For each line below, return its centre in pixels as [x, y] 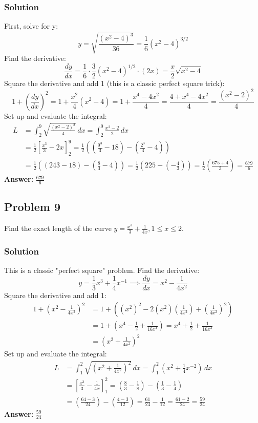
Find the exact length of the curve [58, 228]
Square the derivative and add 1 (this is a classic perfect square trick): [114, 83]
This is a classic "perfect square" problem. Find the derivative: [102, 270]
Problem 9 [32, 207]
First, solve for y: [31, 26]
